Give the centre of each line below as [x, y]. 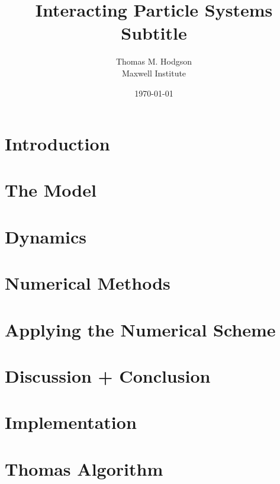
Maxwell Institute [154, 73]
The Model [51, 190]
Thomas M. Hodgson [154, 61]
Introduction [57, 144]
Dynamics [46, 236]
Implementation [71, 422]
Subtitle [154, 33]
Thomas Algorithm [84, 468]
